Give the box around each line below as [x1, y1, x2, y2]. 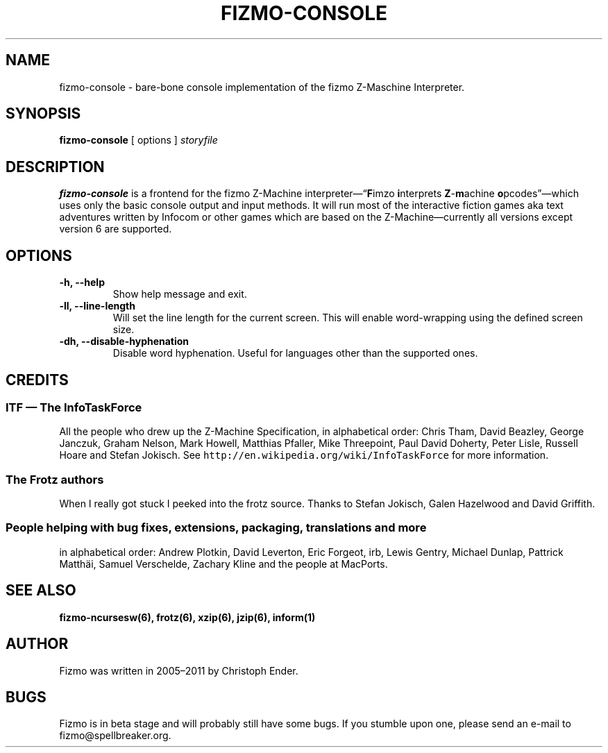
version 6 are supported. [59, 223, 172, 235]
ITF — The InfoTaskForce [6, 400, 142, 414]
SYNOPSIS [6, 105, 81, 123]
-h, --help [59, 276, 105, 289]
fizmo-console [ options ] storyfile [59, 134, 218, 146]
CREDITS [6, 371, 69, 389]
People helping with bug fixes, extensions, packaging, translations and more [6, 521, 427, 535]
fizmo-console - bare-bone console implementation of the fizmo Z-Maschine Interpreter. [59, 81, 465, 93]
